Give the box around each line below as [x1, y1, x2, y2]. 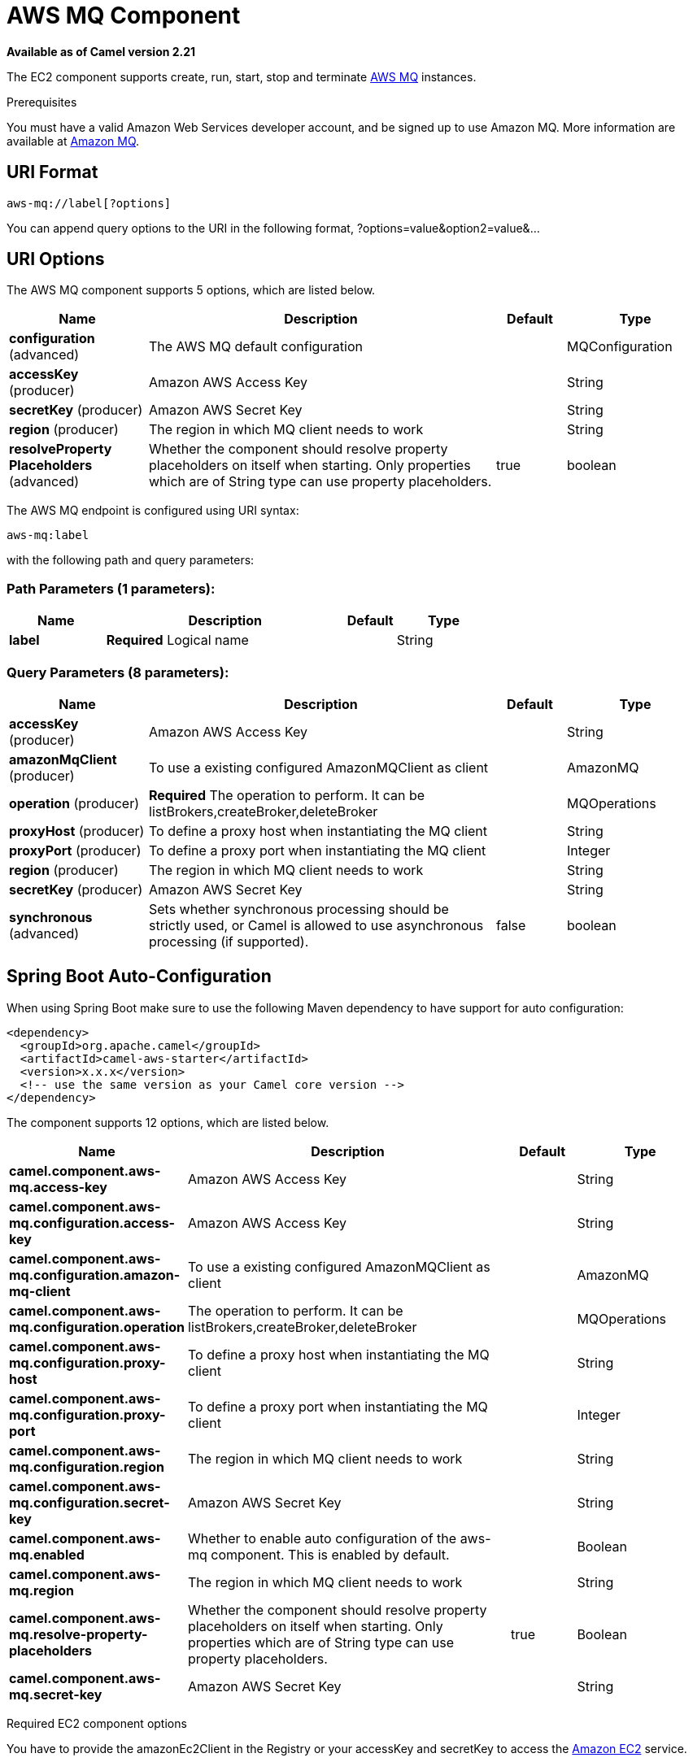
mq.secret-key [9, 1686, 102, 1703]
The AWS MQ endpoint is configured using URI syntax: [7, 503, 299, 518]
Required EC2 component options [7, 1716, 187, 1730]
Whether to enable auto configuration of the [188, 1529, 457, 1547]
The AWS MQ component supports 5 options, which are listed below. [7, 283, 376, 298]
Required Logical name [106, 632, 249, 649]
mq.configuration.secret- [9, 1494, 170, 1511]
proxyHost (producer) [9, 822, 145, 839]
